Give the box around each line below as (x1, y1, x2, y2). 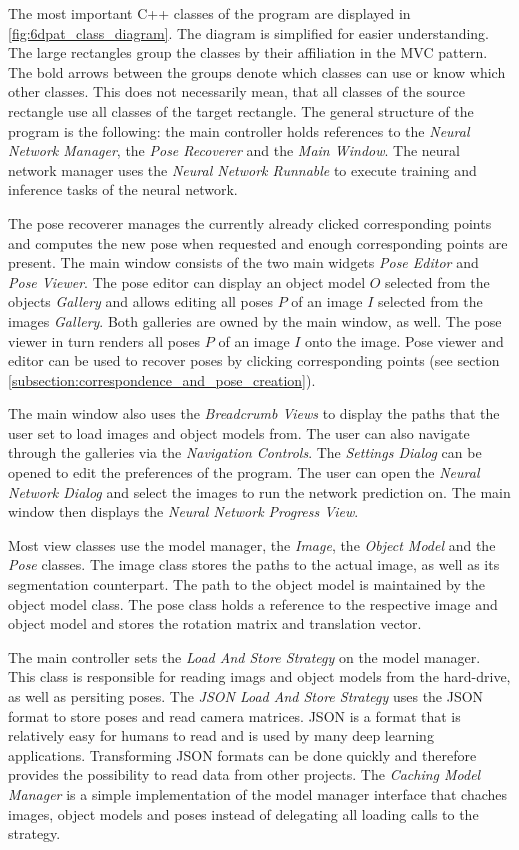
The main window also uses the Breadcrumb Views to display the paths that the (8, 403, 500, 424)
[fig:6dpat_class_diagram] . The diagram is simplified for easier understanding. (8, 22, 489, 43)
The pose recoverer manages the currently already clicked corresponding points (8, 212, 492, 233)
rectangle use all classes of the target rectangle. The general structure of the (8, 100, 474, 121)
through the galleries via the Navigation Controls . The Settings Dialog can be (8, 442, 482, 463)
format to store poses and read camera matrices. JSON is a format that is (8, 705, 461, 726)
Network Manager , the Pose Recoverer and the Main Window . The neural (8, 140, 460, 161)
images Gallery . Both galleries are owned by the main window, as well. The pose (8, 310, 502, 331)
